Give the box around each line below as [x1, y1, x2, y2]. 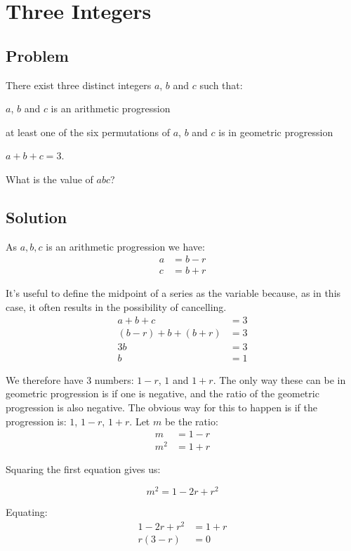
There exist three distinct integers [6, 77, 152, 92]
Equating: [6, 504, 48, 519]
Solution [6, 206, 67, 227]
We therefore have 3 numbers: [6, 372, 134, 387]
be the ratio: [164, 413, 218, 428]
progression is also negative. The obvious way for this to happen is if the [6, 399, 317, 414]
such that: [199, 77, 243, 92]
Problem [6, 44, 69, 66]
